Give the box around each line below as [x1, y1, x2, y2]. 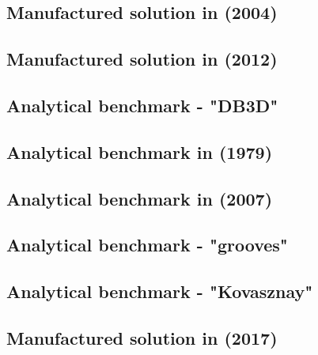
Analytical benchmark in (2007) [6, 186, 273, 210]
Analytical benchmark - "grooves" [6, 232, 288, 257]
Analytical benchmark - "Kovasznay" [6, 279, 313, 304]
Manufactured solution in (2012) [6, 47, 278, 71]
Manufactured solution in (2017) [6, 325, 278, 349]
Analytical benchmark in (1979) [6, 139, 273, 164]
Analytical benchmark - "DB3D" [6, 93, 278, 117]
